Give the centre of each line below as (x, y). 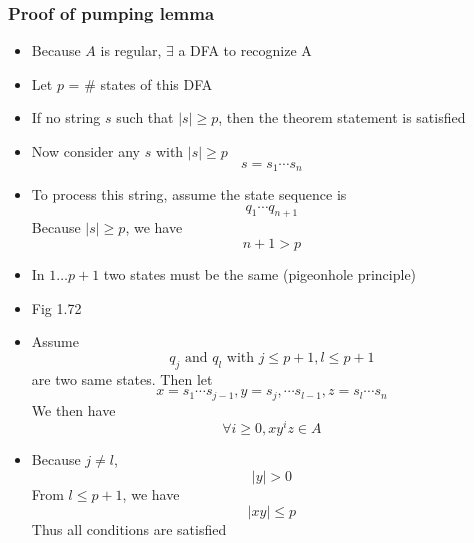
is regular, (131, 50)
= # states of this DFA (140, 83)
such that (145, 117)
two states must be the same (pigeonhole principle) (260, 274)
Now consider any (86, 151)
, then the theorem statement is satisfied (342, 117)
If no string (66, 117)
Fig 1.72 (56, 307)
